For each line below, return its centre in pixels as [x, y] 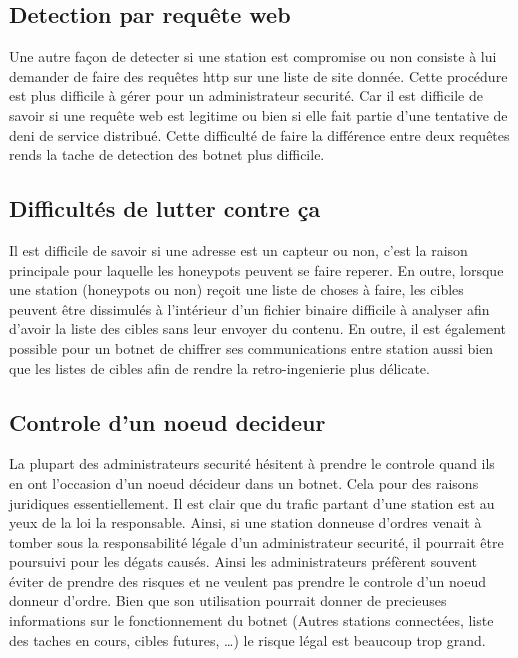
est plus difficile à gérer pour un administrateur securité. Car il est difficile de [246, 95]
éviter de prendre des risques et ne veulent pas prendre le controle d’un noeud [247, 580]
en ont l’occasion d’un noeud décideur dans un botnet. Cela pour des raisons [244, 482]
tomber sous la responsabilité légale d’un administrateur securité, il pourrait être [256, 541]
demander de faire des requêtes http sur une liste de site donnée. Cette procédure [258, 75]
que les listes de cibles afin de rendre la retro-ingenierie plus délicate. [219, 367]
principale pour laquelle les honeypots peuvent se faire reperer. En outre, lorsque [256, 269]
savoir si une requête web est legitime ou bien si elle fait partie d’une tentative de [258, 114]
